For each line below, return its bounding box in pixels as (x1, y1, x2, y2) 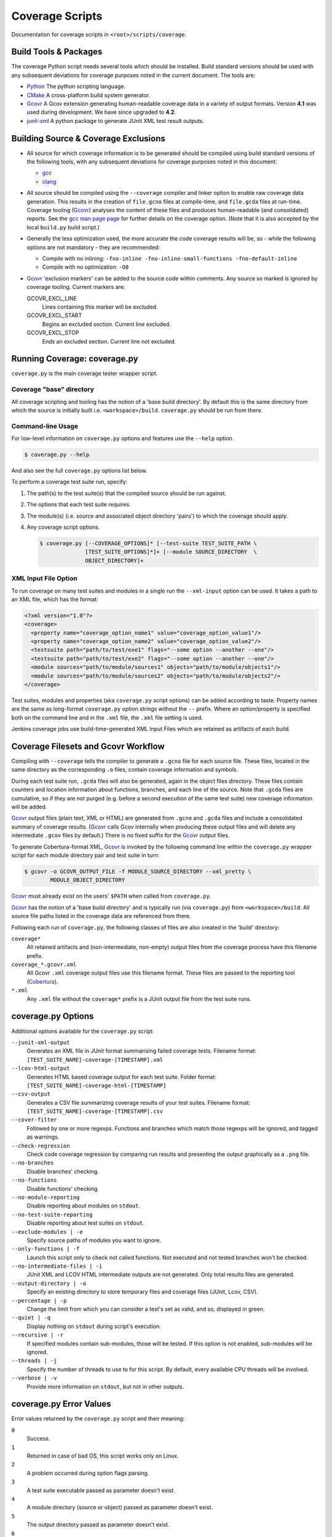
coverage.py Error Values (11, 1399, 111, 1409)
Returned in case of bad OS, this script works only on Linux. (26, 1452, 179, 1460)
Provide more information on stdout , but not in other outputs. (26, 1383, 184, 1390)
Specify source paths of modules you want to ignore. (26, 1236, 161, 1244)
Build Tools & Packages (11, 47, 103, 57)
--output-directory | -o (11, 1279, 86, 1287)
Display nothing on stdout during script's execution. (26, 1322, 161, 1330)
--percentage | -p (11, 1297, 67, 1304)
